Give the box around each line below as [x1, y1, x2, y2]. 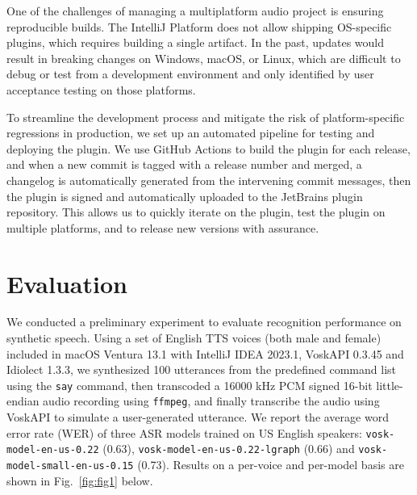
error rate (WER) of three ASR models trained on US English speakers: [6, 424, 362, 441]
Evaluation [6, 266, 127, 300]
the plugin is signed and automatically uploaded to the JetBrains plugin [6, 187, 363, 204]
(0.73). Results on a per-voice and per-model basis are [137, 456, 404, 473]
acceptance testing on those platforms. [6, 81, 196, 98]
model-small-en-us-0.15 [6, 460, 134, 472]
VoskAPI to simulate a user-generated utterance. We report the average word [6, 409, 389, 426]
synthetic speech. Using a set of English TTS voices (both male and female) [6, 329, 382, 346]
